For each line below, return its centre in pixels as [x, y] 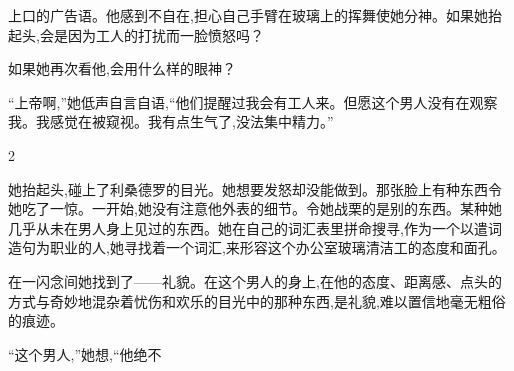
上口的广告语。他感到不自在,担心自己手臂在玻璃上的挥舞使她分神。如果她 [248, 15]
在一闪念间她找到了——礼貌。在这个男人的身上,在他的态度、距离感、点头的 [255, 280]
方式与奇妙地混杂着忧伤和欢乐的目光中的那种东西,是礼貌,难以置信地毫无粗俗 [257, 300]
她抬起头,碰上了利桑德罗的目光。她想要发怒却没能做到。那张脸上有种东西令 [255, 188]
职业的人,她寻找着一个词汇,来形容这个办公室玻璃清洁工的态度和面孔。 [277, 247]
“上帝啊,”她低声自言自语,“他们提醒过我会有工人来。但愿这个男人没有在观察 [253, 101]
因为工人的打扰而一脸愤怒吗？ [165, 34]
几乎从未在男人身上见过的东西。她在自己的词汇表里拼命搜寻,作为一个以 [241, 227]
